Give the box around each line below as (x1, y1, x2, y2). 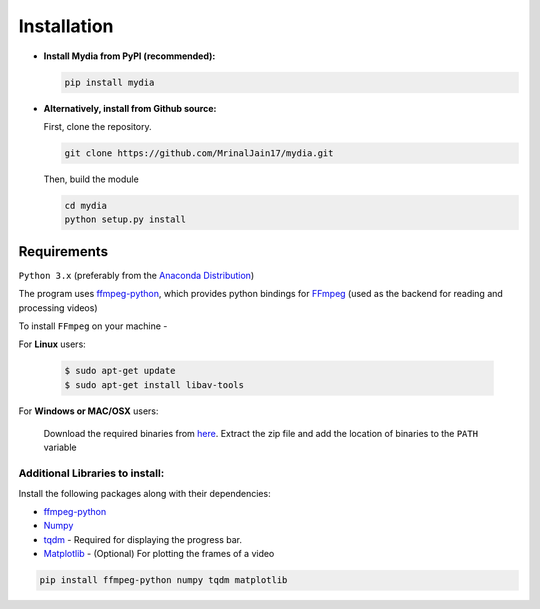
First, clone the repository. (43, 120, 152, 132)
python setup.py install (64, 214, 187, 225)
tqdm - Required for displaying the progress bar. (43, 533, 242, 545)
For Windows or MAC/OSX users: (18, 405, 159, 417)
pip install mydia (64, 76, 155, 88)
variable (43, 441, 77, 454)
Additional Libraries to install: (18, 466, 165, 480)
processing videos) (18, 301, 99, 314)
